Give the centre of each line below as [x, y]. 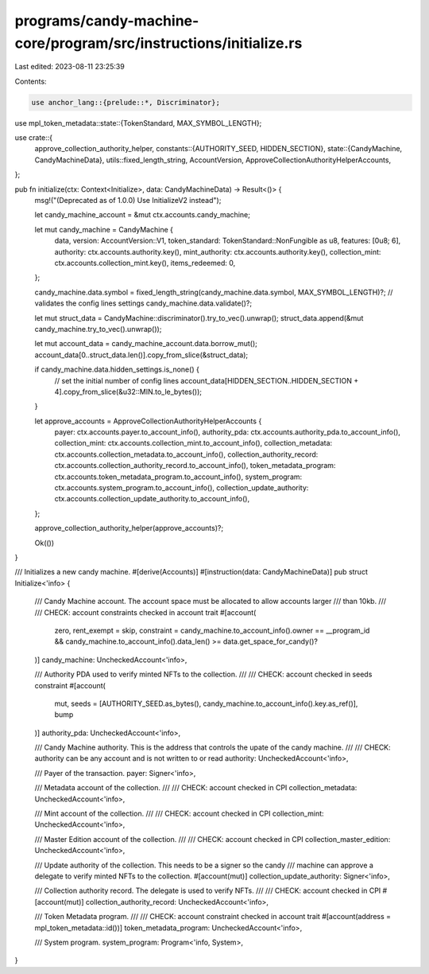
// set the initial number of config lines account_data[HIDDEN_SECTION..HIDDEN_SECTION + [207, 380]
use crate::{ [34, 138]
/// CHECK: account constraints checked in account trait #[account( [145, 612]
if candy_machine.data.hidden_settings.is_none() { [117, 369]
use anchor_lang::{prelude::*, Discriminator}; [126, 102]
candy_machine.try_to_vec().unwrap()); [98, 329]
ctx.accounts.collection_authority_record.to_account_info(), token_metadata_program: [195, 466]
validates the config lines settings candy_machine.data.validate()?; [143, 303]
